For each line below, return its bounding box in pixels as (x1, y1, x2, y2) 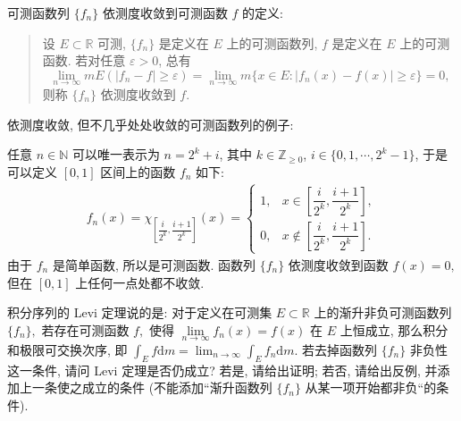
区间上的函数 (100, 162, 176, 181)
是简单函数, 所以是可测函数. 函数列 (52, 255, 256, 274)
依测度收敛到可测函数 (102, 4, 228, 21)
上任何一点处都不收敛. (75, 273, 205, 291)
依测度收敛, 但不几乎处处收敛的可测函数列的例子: (7, 114, 294, 133)
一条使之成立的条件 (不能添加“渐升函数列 (31, 378, 272, 397)
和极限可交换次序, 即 (7, 340, 128, 358)
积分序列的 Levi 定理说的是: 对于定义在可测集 (7, 303, 272, 322)
